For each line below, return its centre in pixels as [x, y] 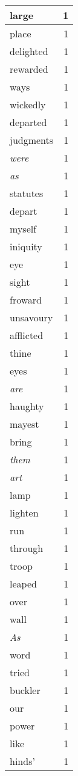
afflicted [27, 335]
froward [26, 300]
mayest [24, 424]
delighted [29, 51]
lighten [24, 513]
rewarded [29, 69]
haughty [27, 406]
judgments [32, 140]
